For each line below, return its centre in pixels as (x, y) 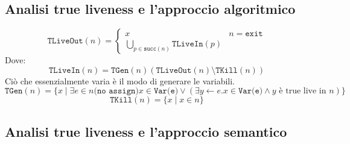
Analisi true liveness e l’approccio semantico (146, 131)
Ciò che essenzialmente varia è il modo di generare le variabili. (120, 80)
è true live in (303, 91)
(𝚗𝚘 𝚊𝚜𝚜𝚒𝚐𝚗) (116, 91)
